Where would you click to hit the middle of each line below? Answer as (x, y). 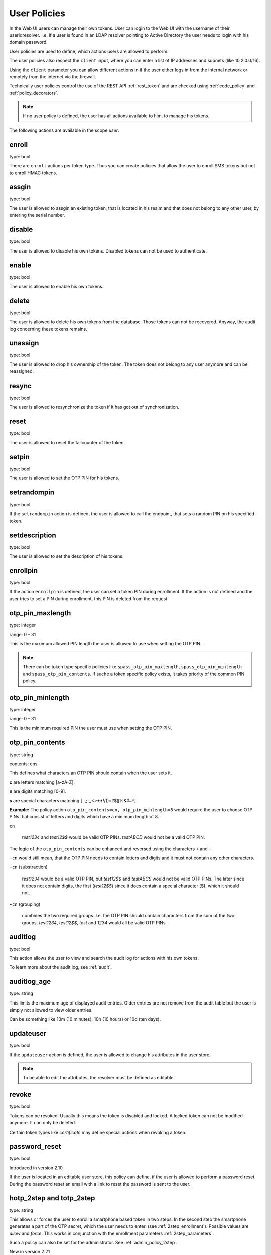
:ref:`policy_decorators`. (34, 93)
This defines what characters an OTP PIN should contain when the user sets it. (91, 773)
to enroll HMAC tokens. (33, 173)
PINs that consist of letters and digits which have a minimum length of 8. (84, 817)
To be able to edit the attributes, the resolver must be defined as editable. (99, 1078)
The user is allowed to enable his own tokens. (56, 286)
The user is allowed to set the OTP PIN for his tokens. (64, 478)
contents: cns (23, 764)
